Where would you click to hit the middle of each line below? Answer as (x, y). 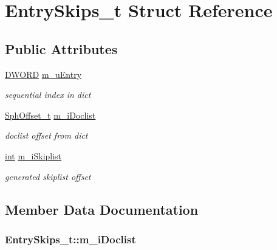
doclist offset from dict (46, 135)
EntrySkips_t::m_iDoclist (70, 239)
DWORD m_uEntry (43, 74)
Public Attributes (61, 48)
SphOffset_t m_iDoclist (50, 115)
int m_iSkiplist (33, 155)
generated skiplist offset (48, 176)
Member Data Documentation (102, 209)
